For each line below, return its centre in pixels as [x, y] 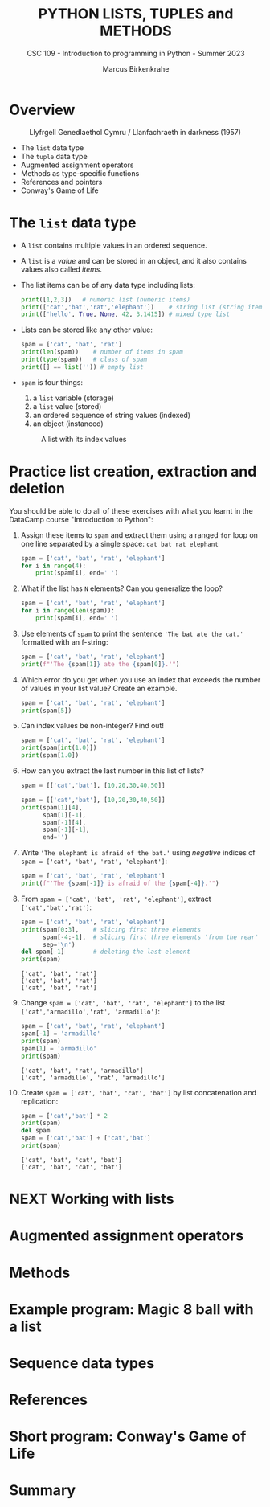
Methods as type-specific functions [80, 173]
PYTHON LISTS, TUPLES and [136, 14]
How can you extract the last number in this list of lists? [112, 771]
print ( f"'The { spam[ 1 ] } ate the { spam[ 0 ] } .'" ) [100, 664]
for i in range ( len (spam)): [67, 611]
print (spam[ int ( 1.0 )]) [59, 748]
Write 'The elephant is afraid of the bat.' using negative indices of [138, 853]
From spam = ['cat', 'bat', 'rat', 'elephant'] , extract [116, 899]
